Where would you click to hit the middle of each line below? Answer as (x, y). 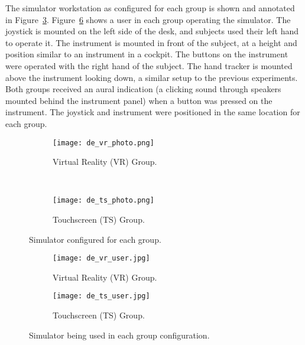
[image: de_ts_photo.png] (103, 201)
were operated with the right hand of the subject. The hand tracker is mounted (149, 65)
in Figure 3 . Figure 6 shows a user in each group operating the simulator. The (148, 19)
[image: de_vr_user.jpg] (101, 258)
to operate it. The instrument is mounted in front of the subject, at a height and (151, 42)
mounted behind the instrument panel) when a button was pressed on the (139, 100)
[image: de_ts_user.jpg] (101, 296)
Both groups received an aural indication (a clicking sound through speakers (143, 89)
